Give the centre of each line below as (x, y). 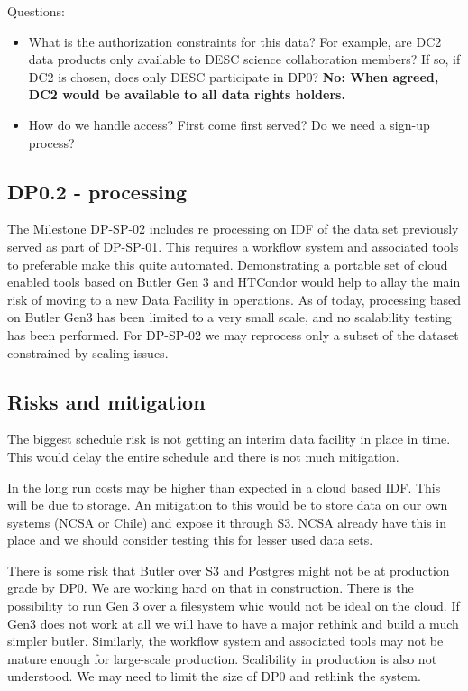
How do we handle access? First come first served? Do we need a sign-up (229, 124)
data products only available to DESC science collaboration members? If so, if (244, 59)
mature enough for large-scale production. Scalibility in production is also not (222, 658)
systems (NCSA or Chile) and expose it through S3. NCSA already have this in (227, 522)
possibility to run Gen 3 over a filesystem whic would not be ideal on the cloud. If (234, 606)
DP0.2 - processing (97, 191)
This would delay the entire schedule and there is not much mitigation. (203, 456)
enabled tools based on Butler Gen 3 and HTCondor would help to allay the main (234, 282)
